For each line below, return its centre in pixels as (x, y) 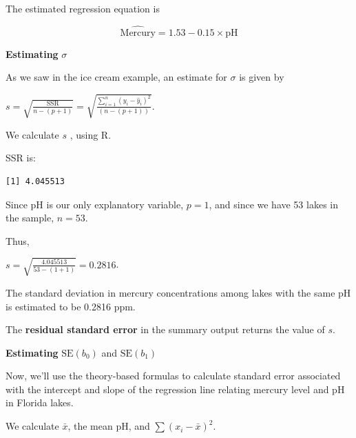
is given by (262, 77)
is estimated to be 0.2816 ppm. (71, 306)
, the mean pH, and (109, 426)
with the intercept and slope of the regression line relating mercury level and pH (175, 389)
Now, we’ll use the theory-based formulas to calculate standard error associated (173, 376)
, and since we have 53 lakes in (273, 204)
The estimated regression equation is (83, 8)
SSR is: (21, 158)
